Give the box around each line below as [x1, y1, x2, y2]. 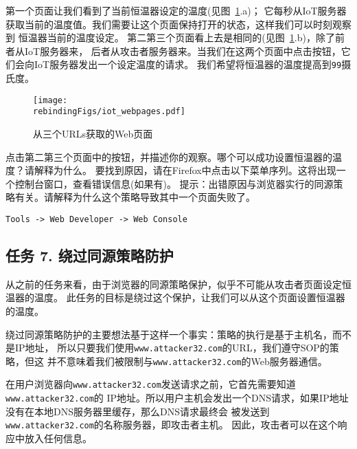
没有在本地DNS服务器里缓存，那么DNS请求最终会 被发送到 [5, 404, 270, 418]
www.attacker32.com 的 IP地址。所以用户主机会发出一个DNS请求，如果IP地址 [5, 391, 349, 405]
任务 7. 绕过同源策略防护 [5, 244, 174, 265]
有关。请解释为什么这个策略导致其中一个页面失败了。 [14, 190, 255, 204]
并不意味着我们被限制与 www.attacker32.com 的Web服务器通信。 [47, 353, 327, 368]
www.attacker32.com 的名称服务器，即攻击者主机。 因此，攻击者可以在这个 [5, 417, 338, 432]
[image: [33, 95, 68, 105]
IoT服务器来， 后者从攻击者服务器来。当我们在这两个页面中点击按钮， [24, 43, 341, 58]
